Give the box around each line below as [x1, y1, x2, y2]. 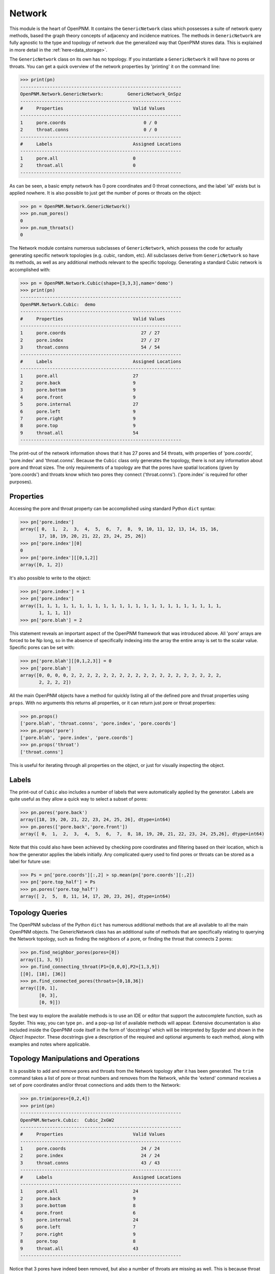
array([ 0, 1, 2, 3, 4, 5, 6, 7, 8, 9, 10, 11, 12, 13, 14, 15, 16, [20, 526, 219, 532]
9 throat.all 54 [20, 430, 139, 436]
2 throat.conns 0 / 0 [20, 127, 157, 132]
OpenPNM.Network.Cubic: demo [20, 301, 96, 307]
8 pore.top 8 [20, 1238, 136, 1244]
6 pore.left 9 [20, 408, 136, 414]
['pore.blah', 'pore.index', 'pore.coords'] [20, 734, 133, 740]
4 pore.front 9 [20, 394, 136, 400]
